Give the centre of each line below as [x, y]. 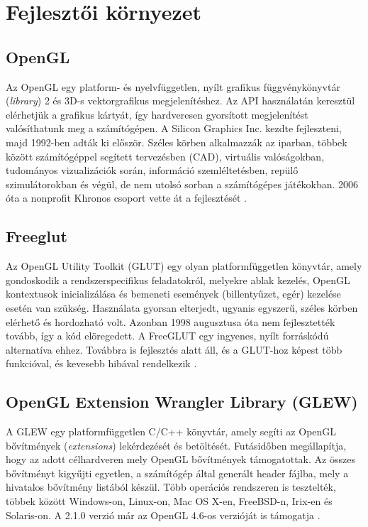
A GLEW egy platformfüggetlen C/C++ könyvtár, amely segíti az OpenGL [171, 431]
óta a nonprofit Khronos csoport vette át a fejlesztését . [126, 198]
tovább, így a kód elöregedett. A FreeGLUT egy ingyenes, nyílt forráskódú [167, 336]
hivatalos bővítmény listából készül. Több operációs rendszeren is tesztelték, [171, 487]
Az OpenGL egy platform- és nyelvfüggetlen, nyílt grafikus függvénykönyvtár [173, 86]
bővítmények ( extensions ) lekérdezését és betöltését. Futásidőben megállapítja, [176, 445]
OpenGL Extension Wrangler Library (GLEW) [182, 402]
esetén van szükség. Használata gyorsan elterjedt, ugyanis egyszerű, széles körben [182, 307]
